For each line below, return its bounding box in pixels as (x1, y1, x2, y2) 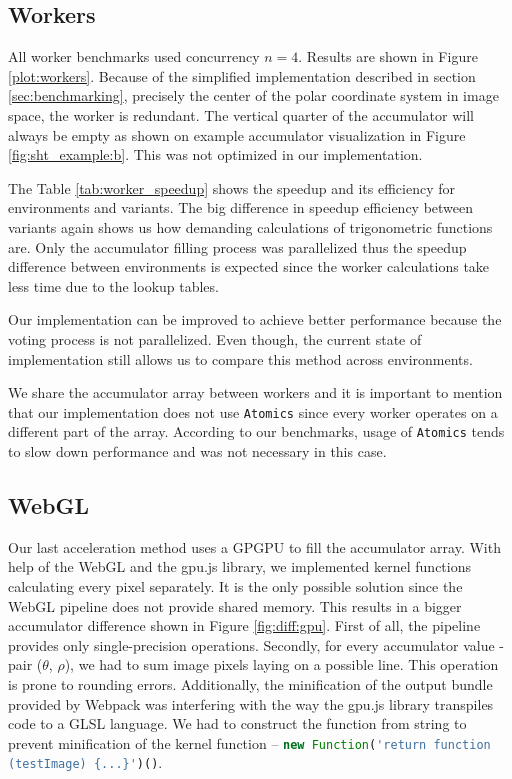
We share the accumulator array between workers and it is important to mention (8, 382, 503, 403)
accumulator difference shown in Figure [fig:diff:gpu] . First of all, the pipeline (8, 615, 481, 636)
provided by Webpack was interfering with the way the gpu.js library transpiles (8, 693, 494, 714)
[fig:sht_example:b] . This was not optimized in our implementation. (8, 144, 423, 165)
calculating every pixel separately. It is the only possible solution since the (8, 576, 463, 596)
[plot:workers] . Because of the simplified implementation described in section (8, 65, 476, 86)
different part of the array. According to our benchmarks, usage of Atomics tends (8, 421, 505, 442)
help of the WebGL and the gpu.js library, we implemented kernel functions (8, 556, 471, 577)
